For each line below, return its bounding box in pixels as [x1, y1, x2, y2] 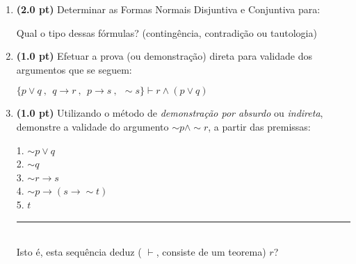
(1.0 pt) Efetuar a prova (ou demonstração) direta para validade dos [16, 49, 313, 63]
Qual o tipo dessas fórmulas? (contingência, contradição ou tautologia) [16, 25, 317, 40]
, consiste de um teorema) [156, 245, 266, 259]
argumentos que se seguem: [16, 62, 132, 76]
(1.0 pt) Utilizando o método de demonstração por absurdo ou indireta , [16, 106, 323, 120]
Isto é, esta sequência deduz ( [16, 245, 142, 259]
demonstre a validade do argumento [16, 119, 169, 133]
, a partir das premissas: [208, 119, 311, 133]
